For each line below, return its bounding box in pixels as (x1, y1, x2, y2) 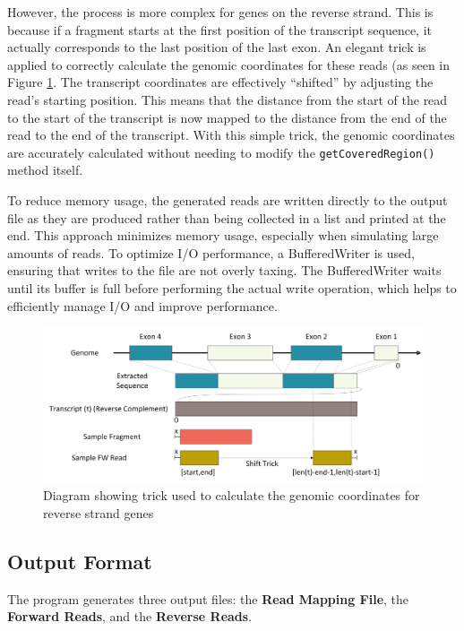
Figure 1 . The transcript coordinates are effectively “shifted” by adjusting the (7, 73, 434, 91)
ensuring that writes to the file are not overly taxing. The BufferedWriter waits (7, 261, 442, 280)
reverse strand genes (43, 503, 154, 522)
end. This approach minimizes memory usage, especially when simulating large (7, 226, 439, 245)
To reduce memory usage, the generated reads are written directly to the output (7, 191, 448, 209)
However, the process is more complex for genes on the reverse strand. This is (7, 3, 434, 21)
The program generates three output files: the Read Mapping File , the (7, 589, 409, 608)
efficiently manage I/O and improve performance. (7, 296, 278, 315)
